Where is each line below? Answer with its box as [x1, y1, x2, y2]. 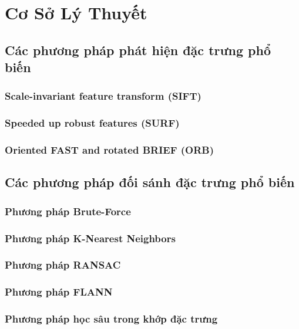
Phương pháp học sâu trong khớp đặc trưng [5, 311, 218, 326]
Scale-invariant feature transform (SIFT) [5, 89, 201, 103]
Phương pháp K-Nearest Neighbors [5, 230, 176, 245]
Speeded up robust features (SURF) [5, 116, 180, 130]
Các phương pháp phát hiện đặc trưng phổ [5, 40, 271, 59]
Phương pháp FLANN [5, 284, 113, 299]
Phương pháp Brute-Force [5, 203, 131, 218]
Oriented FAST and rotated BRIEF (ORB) [5, 143, 214, 157]
